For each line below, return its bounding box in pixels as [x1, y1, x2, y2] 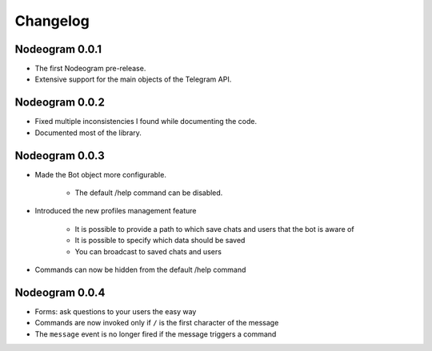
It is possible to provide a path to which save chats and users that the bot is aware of [74, 224, 355, 233]
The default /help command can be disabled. [74, 188, 223, 197]
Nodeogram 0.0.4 [14, 285, 106, 299]
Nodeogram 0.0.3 [14, 149, 105, 162]
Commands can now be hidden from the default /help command [34, 265, 246, 274]
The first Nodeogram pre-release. [34, 64, 146, 74]
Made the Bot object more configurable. [34, 170, 167, 179]
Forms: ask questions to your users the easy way [34, 306, 197, 316]
